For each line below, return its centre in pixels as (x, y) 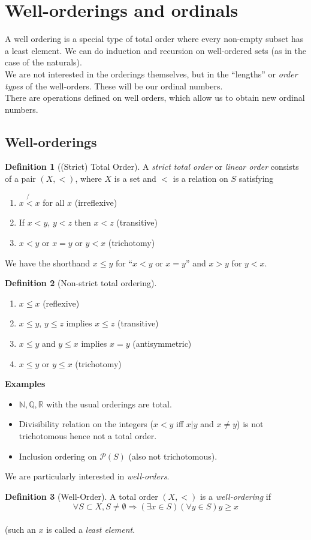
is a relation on (200, 178)
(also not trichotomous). (173, 456)
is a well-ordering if (235, 496)
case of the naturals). (43, 62)
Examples (25, 384)
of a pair (20, 178)
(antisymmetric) (162, 343)
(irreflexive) (96, 202)
